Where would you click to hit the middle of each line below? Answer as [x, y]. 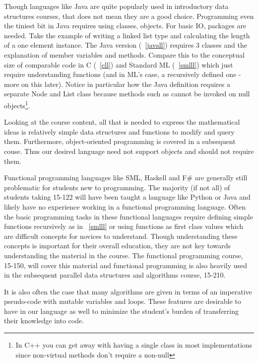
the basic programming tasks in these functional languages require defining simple [129, 216]
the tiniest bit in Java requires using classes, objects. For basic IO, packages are [125, 26]
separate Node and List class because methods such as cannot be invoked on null [127, 94]
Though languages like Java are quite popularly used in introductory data [116, 6]
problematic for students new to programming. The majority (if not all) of [117, 187]
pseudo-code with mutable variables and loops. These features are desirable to [123, 301]
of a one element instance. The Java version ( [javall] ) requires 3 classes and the [126, 45]
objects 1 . [17, 104]
